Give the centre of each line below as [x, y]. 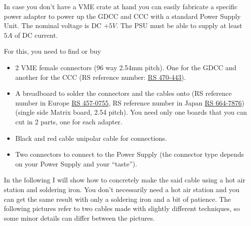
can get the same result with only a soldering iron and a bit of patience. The [118, 199]
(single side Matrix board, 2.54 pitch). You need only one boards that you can [131, 112]
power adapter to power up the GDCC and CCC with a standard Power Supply [122, 16]
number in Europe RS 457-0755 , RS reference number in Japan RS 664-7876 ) [130, 102]
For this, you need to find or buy [52, 51]
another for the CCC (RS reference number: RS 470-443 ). [101, 77]
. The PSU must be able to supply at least [179, 25]
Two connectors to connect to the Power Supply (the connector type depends [130, 154]
